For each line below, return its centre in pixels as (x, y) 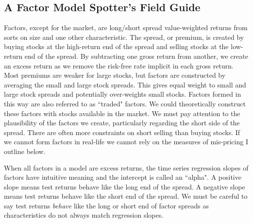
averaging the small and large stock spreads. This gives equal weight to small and (125, 84)
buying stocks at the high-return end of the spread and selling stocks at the (116, 46)
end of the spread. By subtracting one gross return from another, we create (136, 56)
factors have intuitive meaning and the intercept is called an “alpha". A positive (123, 177)
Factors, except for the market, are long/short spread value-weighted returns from (126, 27)
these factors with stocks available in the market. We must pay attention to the (122, 113)
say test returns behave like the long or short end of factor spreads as (107, 205)
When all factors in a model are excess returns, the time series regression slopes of (126, 167)
